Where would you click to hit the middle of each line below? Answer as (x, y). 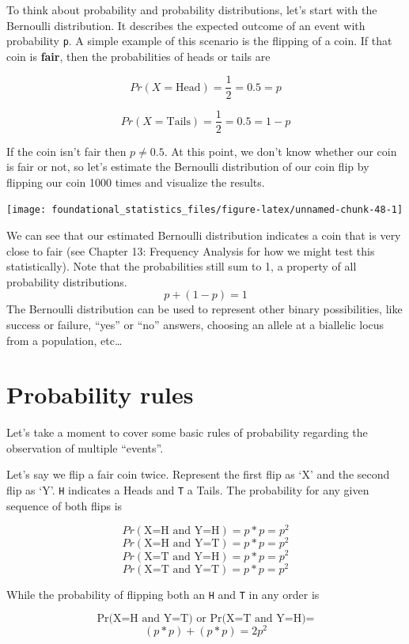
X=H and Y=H (182, 531)
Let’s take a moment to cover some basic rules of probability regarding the (187, 432)
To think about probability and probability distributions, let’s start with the (192, 9)
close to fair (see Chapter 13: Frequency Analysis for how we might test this (191, 250)
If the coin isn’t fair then (66, 151)
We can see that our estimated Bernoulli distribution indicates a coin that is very (204, 235)
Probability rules (100, 394)
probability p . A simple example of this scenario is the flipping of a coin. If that (199, 41)
